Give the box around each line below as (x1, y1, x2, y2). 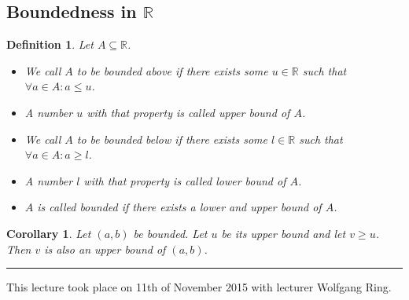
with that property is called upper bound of (87, 104, 290, 120)
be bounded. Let (133, 225, 208, 241)
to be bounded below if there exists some (76, 130, 267, 147)
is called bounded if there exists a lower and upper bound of (37, 199, 322, 215)
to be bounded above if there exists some (76, 62, 268, 79)
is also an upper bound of (44, 240, 166, 257)
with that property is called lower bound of (83, 172, 286, 188)
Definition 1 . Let (6, 36, 94, 53)
